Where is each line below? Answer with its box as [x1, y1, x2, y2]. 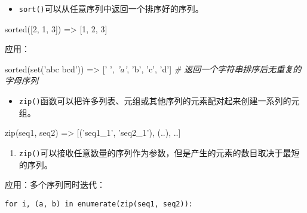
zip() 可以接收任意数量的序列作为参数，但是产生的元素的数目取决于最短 [19, 146, 300, 159]
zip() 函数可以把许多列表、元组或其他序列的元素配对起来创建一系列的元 [19, 95, 300, 107]
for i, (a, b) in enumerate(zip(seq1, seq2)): [5, 199, 193, 208]
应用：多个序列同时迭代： [5, 178, 105, 191]
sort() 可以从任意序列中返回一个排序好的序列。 [19, 2, 204, 14]
